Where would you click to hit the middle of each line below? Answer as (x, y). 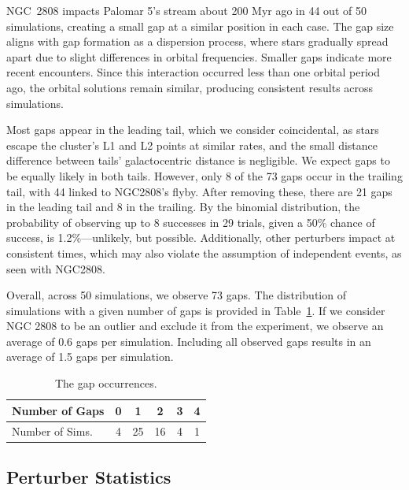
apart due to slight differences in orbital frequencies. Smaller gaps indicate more (199, 56)
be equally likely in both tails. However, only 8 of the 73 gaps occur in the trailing (204, 175)
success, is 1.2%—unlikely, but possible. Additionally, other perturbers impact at (201, 238)
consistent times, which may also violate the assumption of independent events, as (204, 252)
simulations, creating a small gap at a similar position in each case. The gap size (200, 26)
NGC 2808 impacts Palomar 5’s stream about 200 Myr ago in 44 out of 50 (186, 10)
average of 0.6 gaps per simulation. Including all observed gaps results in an (189, 341)
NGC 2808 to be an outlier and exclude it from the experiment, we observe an (195, 326)
